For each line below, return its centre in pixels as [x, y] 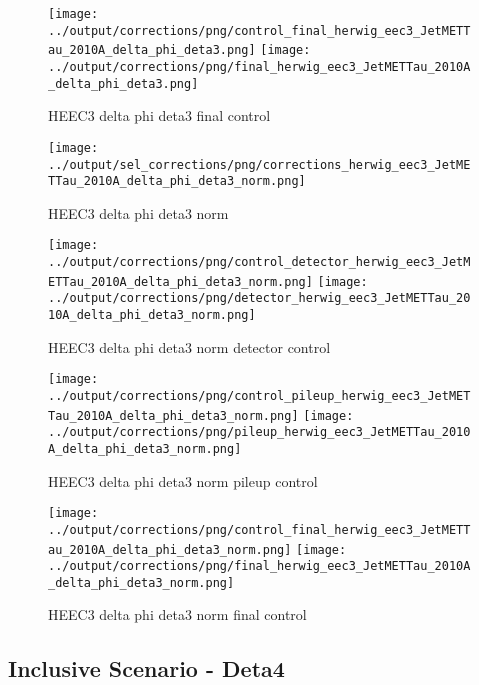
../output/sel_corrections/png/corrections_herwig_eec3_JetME [259, 164]
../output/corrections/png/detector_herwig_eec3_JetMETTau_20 [259, 298]
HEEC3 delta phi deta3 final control [159, 115]
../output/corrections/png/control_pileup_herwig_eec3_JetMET [259, 395]
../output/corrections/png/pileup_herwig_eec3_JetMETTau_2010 [259, 432]
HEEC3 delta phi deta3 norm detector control [189, 346]
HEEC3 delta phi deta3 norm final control [177, 614]
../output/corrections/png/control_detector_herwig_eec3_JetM [259, 262]
